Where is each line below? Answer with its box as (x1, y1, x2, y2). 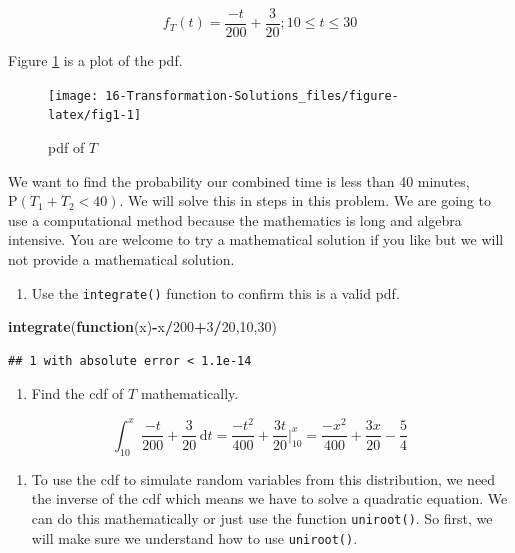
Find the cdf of (31, 383, 124, 404)
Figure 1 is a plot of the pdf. (8, 50, 183, 71)
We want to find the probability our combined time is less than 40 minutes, (8, 170, 470, 191)
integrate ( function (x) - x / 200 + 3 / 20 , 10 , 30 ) (8, 316, 277, 337)
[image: (48, 88, 99, 103)
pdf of (48, 136, 85, 157)
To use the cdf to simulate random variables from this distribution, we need (31, 468, 496, 489)
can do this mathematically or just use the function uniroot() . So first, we (31, 507, 493, 528)
